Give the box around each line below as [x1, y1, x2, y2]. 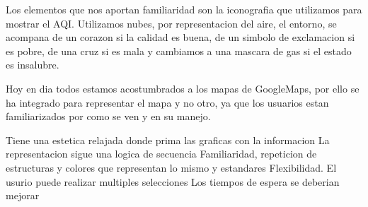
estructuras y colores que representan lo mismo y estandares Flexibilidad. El [6, 160, 337, 175]
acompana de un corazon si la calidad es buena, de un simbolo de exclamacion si [6, 30, 355, 45]
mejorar [6, 188, 40, 203]
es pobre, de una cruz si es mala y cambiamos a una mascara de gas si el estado [6, 43, 352, 58]
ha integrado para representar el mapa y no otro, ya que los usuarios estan [6, 95, 329, 110]
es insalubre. [6, 57, 59, 72]
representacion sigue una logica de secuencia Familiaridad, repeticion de [6, 146, 317, 161]
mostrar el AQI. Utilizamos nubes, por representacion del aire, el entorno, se [6, 16, 337, 30]
